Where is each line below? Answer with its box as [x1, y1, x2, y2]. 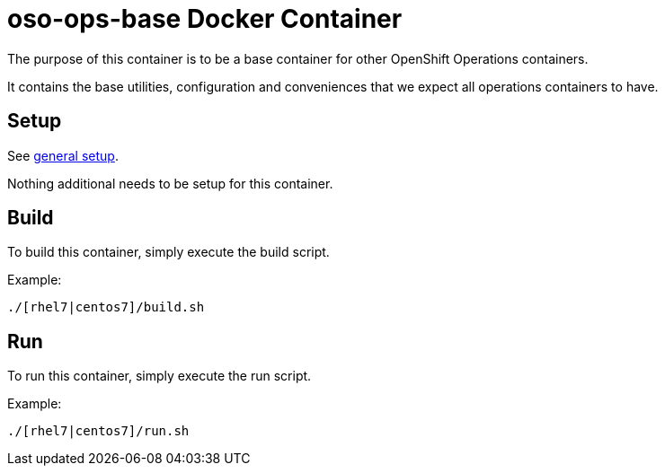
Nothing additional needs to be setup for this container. [7, 175, 333, 191]
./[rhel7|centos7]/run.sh [7, 424, 190, 439]
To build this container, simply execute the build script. [7, 244, 330, 260]
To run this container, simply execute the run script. [7, 368, 312, 384]
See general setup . [7, 147, 119, 163]
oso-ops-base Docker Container [7, 4, 403, 34]
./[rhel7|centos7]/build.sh [7, 300, 205, 315]
